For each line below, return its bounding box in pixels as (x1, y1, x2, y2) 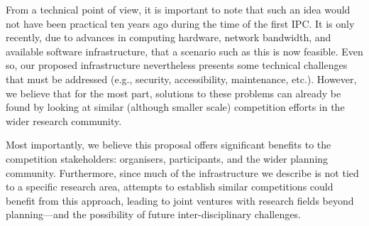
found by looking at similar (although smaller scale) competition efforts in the (6, 99, 345, 114)
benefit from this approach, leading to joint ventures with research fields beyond (6, 193, 354, 208)
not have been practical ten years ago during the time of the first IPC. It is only (6, 16, 355, 31)
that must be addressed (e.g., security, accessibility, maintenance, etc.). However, (6, 71, 357, 86)
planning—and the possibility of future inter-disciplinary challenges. (6, 207, 301, 222)
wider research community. (6, 113, 122, 128)
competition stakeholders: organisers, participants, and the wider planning (6, 151, 329, 166)
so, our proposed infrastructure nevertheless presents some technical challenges (6, 58, 348, 72)
